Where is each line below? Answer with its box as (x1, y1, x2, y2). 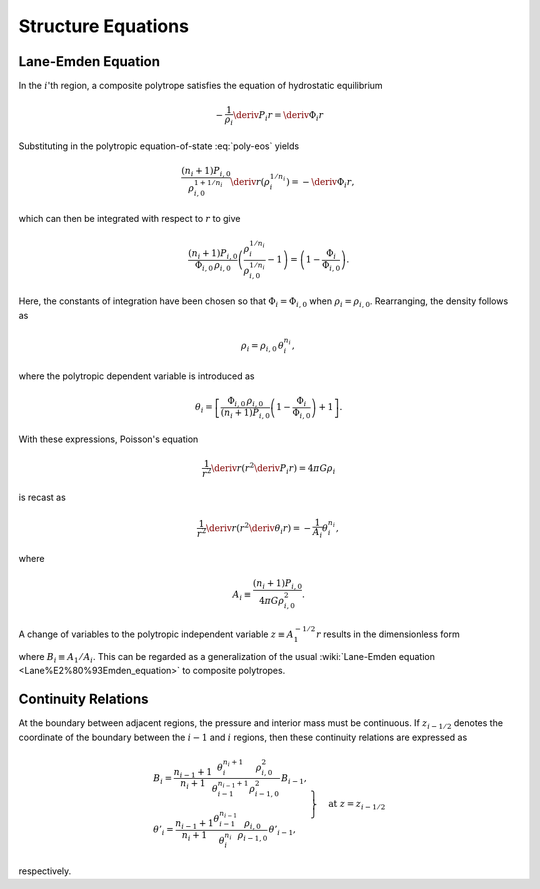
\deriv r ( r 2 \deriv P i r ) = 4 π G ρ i (211, 461, 336, 476)
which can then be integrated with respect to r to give (18, 213, 241, 225)
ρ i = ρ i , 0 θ (240, 340, 285, 354)
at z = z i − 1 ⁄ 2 (328, 798, 386, 812)
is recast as (18, 491, 67, 504)
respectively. (18, 865, 72, 877)
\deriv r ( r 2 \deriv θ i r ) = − (205, 520, 312, 536)
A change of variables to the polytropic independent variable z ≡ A (18, 628, 294, 640)
